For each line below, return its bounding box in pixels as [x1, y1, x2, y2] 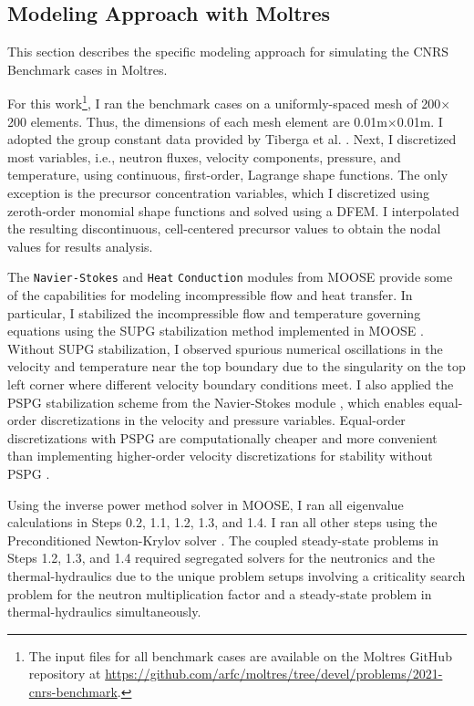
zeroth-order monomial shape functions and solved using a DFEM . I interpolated [7, 201, 459, 220]
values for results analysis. [7, 236, 153, 255]
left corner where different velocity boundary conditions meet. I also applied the [7, 375, 454, 394]
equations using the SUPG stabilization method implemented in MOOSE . [7, 321, 424, 340]
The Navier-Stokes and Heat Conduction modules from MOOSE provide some [7, 267, 453, 286]
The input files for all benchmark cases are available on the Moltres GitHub [28, 646, 452, 665]
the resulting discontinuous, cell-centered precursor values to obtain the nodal [7, 219, 441, 238]
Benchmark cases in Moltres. [7, 59, 168, 78]
